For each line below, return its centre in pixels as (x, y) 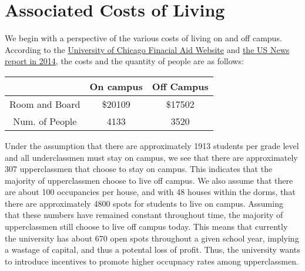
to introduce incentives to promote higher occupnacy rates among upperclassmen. (152, 261)
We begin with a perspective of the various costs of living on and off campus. (143, 38)
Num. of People (45, 121)
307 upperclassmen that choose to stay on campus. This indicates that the (139, 169)
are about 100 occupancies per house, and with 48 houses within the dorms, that (150, 192)
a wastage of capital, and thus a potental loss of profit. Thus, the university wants (152, 249)
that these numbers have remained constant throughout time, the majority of (144, 215)
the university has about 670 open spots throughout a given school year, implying (152, 238)
